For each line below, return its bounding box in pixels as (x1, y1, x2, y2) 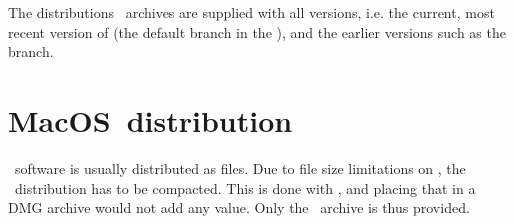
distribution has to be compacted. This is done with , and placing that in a (14, 177, 476, 198)
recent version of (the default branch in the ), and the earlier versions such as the (8, 21, 506, 42)
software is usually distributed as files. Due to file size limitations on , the (14, 157, 466, 178)
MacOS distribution (8, 99, 293, 140)
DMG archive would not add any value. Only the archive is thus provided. (8, 197, 470, 218)
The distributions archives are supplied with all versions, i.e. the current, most (8, 2, 495, 22)
